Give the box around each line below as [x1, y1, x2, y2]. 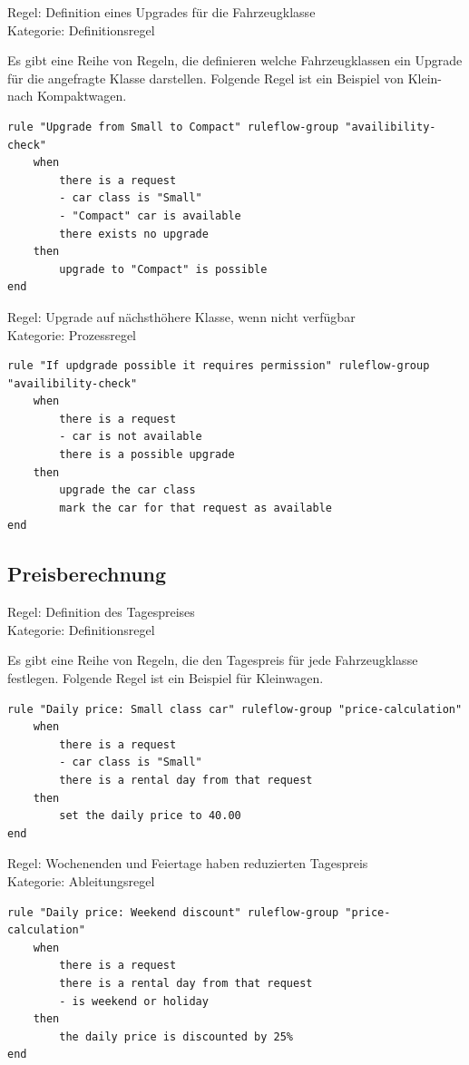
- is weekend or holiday [59, 994, 209, 1008]
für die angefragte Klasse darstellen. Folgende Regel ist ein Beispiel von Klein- [7, 68, 443, 87]
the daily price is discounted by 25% [59, 1030, 293, 1043]
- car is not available [59, 430, 202, 444]
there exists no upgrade [59, 227, 209, 240]
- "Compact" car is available [59, 209, 241, 222]
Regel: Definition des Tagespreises [7, 602, 195, 621]
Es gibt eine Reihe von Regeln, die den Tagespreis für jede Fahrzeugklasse [7, 650, 418, 669]
